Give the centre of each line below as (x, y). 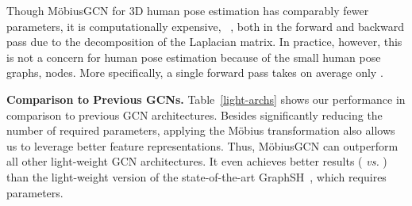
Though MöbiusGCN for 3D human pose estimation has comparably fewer (188, 10)
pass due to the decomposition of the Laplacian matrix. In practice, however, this (204, 42)
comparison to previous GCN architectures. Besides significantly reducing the (194, 114)
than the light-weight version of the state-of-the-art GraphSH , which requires (196, 176)
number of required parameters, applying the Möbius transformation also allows (201, 130)
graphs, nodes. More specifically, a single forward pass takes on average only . (195, 72)
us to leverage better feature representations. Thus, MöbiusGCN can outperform (202, 145)
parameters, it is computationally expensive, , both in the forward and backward (205, 26)
